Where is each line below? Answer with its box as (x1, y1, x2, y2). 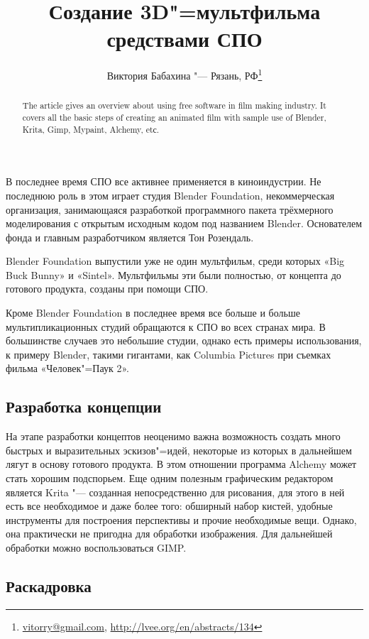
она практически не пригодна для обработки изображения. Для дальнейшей (6, 526, 333, 541)
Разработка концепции (6, 395, 162, 417)
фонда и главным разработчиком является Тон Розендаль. (6, 229, 254, 244)
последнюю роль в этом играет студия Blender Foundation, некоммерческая (6, 187, 335, 202)
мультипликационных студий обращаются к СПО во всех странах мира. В (6, 319, 326, 334)
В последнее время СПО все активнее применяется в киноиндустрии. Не (6, 174, 321, 189)
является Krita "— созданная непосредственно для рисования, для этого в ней (6, 484, 345, 499)
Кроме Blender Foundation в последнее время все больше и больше (6, 305, 300, 320)
